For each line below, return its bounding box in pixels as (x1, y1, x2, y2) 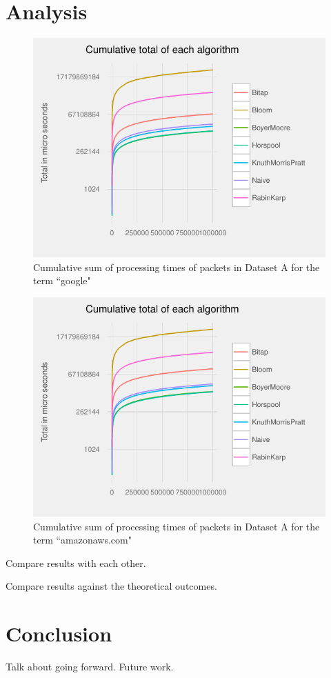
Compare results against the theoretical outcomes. (6, 579, 217, 593)
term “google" (33, 273, 91, 288)
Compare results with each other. (6, 555, 146, 570)
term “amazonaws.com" (33, 532, 132, 547)
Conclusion (6, 619, 112, 648)
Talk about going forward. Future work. (6, 659, 174, 673)
